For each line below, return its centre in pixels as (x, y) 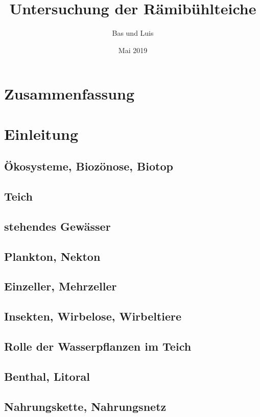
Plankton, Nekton (52, 256)
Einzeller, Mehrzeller (61, 286)
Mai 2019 (133, 50)
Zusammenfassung (69, 94)
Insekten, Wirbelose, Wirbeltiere (93, 316)
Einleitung (41, 133)
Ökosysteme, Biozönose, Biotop (89, 166)
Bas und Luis (133, 33)
